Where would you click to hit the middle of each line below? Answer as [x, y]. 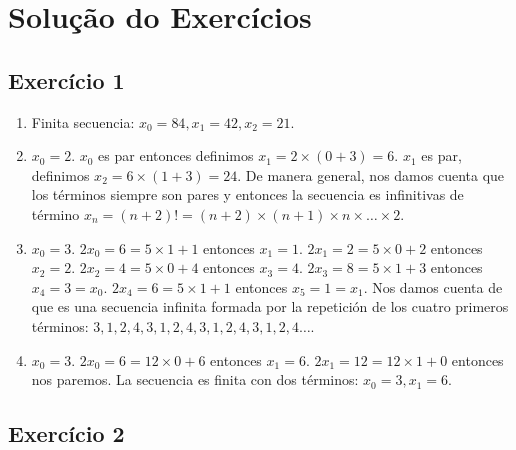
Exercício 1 [66, 79]
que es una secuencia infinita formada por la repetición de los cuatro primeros [270, 306]
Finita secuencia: [83, 121]
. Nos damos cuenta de [433, 286]
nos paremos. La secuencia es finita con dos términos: [195, 379]
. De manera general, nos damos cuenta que [371, 174]
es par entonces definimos [176, 155]
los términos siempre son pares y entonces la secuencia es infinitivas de [247, 194]
